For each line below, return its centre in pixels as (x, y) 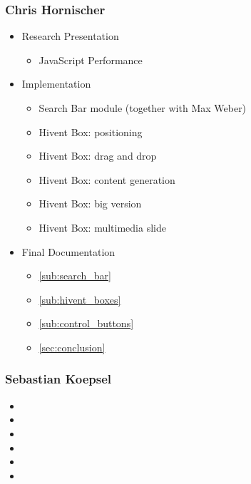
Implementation (56, 84)
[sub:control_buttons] (86, 323)
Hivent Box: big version (90, 204)
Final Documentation (68, 251)
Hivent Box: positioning (91, 132)
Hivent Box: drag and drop (98, 156)
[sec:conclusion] (72, 347)
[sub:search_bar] (75, 276)
